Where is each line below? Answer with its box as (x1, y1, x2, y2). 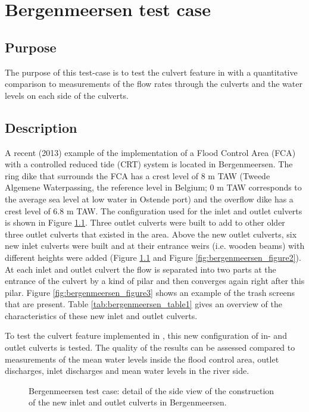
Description (5, 118, 77, 136)
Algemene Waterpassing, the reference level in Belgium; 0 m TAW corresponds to (5, 181, 302, 193)
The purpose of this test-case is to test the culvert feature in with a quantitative (5, 65, 298, 78)
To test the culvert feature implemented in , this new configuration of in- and (5, 329, 287, 342)
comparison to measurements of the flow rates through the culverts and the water (5, 77, 302, 90)
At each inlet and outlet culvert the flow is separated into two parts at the (5, 263, 276, 275)
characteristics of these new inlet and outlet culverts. (5, 309, 198, 322)
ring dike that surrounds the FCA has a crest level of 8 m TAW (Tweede (5, 169, 270, 182)
